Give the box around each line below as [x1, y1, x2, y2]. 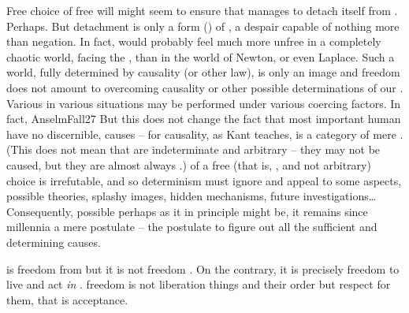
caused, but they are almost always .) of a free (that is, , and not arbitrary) [6, 156, 371, 173]
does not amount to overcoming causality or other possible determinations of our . [6, 79, 403, 95]
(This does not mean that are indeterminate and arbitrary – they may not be [6, 141, 381, 158]
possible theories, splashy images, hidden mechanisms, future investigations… [6, 188, 377, 204]
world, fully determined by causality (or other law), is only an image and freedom [6, 64, 400, 80]
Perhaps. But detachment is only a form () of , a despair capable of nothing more [6, 17, 400, 34]
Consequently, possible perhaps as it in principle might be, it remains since [6, 203, 368, 219]
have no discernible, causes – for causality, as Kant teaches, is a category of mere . [6, 125, 403, 142]
